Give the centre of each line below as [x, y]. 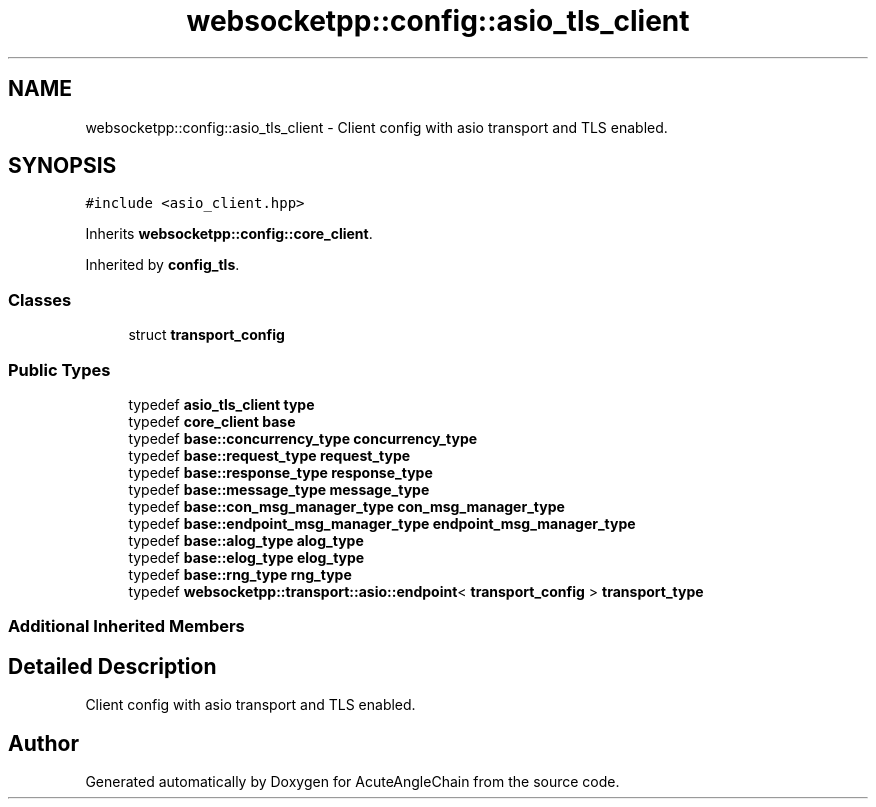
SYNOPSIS [62, 166]
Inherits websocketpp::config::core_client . [229, 234]
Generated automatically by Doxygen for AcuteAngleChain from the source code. [352, 781]
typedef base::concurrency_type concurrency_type [303, 438]
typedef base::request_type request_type [269, 455]
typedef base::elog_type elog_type [246, 557]
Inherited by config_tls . [162, 265]
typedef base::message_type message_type [279, 489]
